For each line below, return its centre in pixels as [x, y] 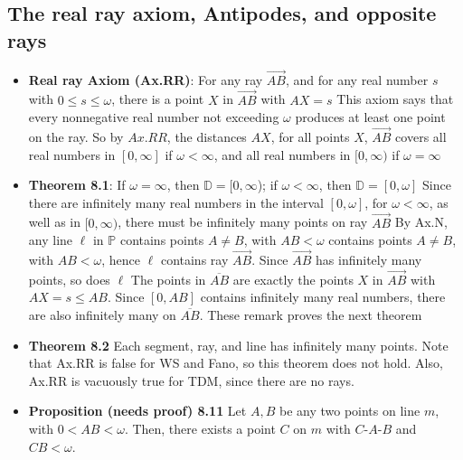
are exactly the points [293, 279]
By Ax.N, [421, 222]
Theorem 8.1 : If [77, 185]
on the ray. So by [76, 137]
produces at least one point [370, 117]
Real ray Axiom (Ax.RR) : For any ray [146, 79]
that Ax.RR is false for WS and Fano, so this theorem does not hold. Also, [236, 363]
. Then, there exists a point [200, 428]
